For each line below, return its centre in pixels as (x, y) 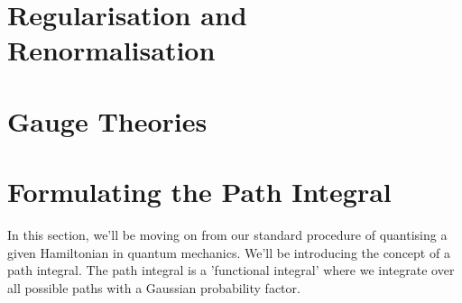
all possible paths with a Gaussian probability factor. (154, 287)
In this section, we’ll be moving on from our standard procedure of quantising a (227, 235)
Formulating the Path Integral (199, 192)
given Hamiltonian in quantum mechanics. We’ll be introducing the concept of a (229, 252)
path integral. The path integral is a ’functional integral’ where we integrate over (231, 270)
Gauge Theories (107, 120)
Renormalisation (111, 50)
